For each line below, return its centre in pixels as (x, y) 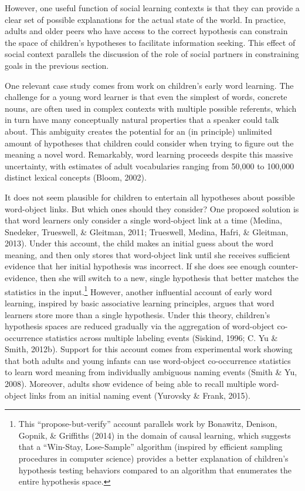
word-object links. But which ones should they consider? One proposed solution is (152, 208)
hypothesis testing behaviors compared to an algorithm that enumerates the (155, 470)
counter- (284, 266)
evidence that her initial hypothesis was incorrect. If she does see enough (135, 266)
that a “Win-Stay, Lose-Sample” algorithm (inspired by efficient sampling (150, 447)
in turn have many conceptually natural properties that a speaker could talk (142, 120)
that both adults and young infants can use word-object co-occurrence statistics (148, 360)
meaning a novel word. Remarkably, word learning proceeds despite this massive (149, 154)
